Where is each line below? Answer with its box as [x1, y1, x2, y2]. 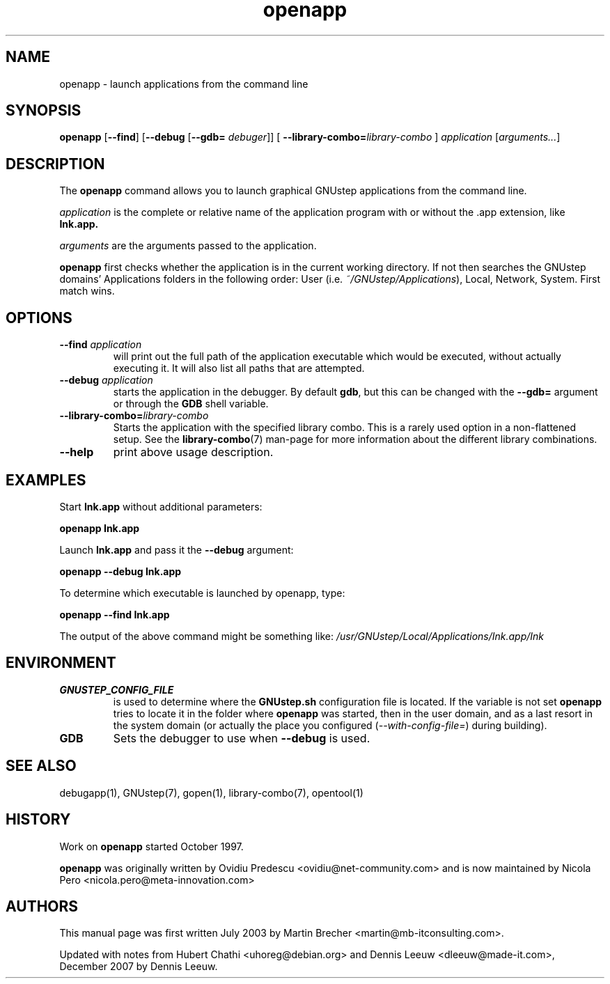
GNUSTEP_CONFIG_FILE [59, 683, 174, 696]
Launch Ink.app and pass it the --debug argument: [59, 543, 294, 556]
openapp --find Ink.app [59, 608, 170, 620]
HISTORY [6, 811, 71, 829]
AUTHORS [6, 897, 79, 915]
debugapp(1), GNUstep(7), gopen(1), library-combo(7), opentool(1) [59, 786, 363, 799]
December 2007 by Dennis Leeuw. [59, 960, 218, 973]
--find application [59, 338, 142, 351]
